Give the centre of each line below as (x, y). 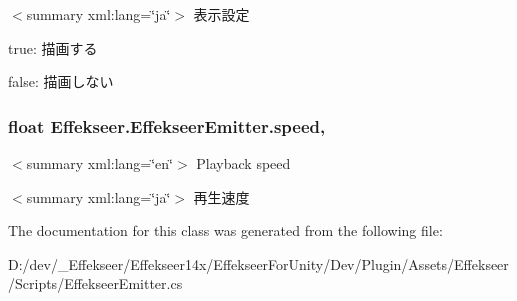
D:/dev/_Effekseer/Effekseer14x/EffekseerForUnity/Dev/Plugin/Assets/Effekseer (258, 263)
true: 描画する (53, 47)
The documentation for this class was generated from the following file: (225, 230)
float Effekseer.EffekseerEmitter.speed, (167, 125)
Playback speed (243, 163)
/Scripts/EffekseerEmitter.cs (95, 283)
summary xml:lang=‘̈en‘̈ (100, 163)
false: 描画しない (61, 81)
